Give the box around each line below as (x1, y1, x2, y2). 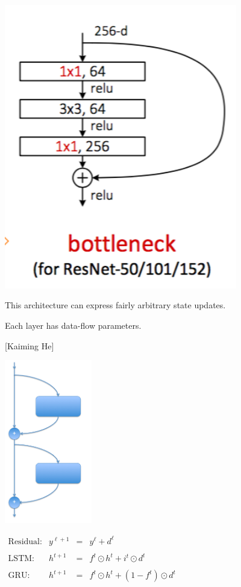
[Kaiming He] (5, 339, 54, 352)
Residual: (8, 537, 42, 546)
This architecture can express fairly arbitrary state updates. (5, 299, 226, 311)
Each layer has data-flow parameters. (5, 319, 142, 332)
